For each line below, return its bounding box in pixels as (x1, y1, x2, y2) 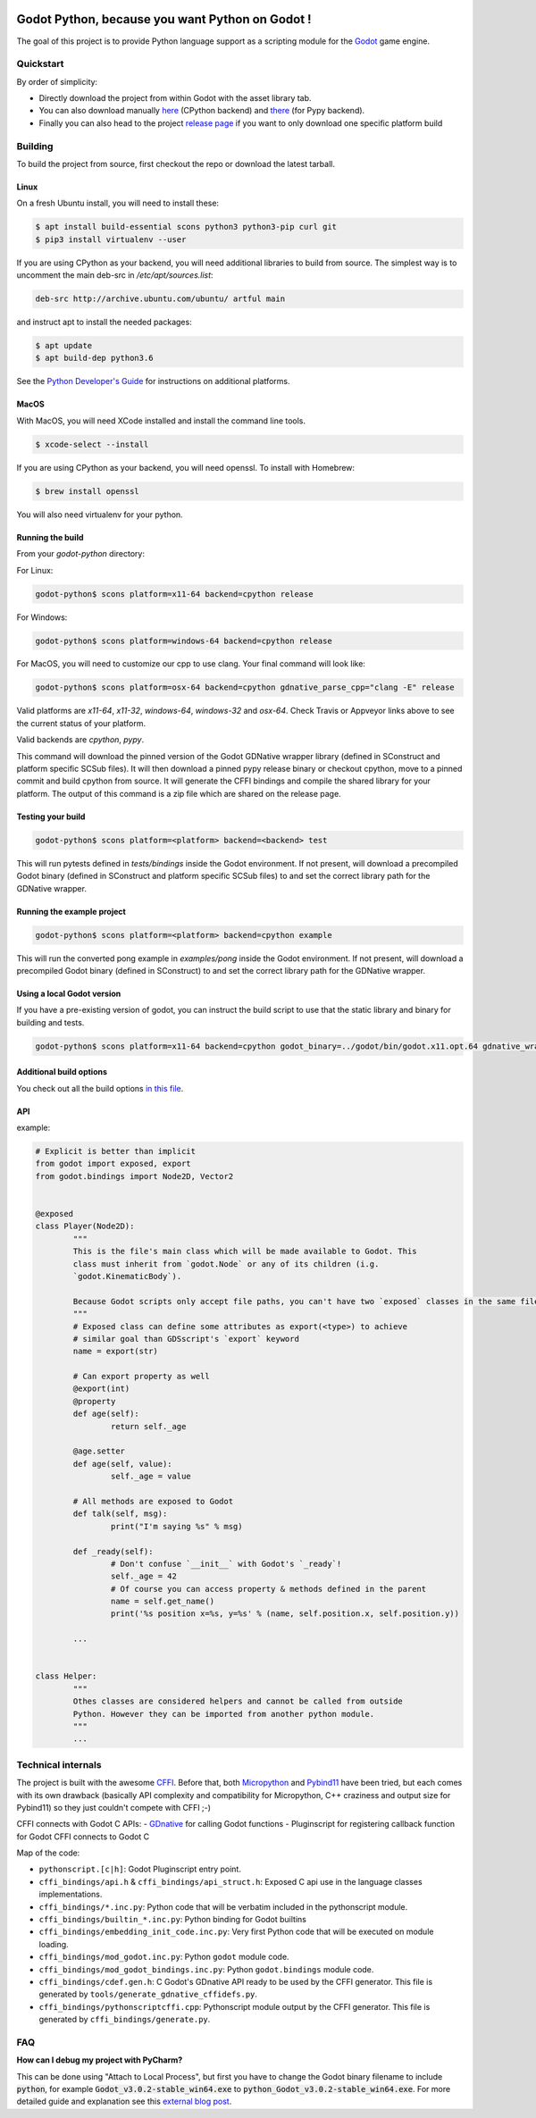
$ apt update (35, 340, 93, 351)
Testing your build (16, 811, 86, 822)
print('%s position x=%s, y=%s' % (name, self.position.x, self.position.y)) (110, 1609, 460, 1619)
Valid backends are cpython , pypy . (16, 734, 145, 745)
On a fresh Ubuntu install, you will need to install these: (16, 197, 219, 209)
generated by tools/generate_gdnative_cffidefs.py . (38, 1988, 258, 2000)
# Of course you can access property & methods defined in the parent (110, 1584, 427, 1594)
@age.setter (72, 1446, 125, 1456)
